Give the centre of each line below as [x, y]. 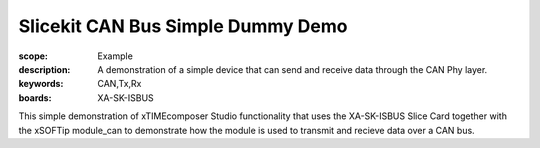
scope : [33, 56]
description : [44, 69]
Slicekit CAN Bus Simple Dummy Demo [183, 26]
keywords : [41, 84]
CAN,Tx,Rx [119, 84]
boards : [35, 97]
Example [115, 56]
